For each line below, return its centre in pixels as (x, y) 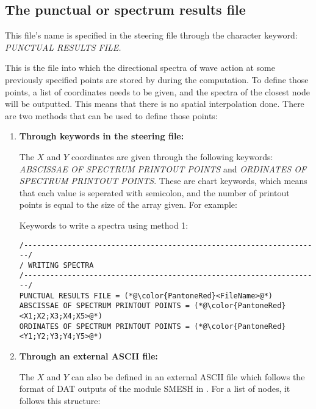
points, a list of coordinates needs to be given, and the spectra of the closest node (157, 91)
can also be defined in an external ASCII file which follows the (188, 376)
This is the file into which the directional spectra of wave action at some (140, 68)
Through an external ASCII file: (88, 356)
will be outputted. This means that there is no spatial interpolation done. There (155, 104)
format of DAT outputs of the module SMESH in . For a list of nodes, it (155, 389)
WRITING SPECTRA (61, 265)
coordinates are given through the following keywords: (172, 156)
